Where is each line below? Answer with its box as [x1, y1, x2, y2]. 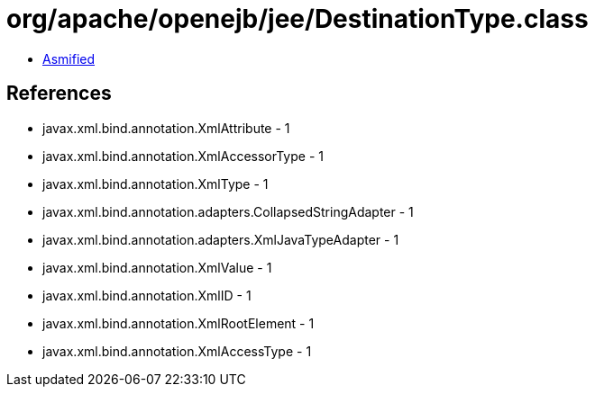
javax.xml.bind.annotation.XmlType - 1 [42, 175, 269, 192]
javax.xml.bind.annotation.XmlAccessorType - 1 [42, 148, 324, 164]
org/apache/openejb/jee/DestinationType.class [6, 4, 589, 34]
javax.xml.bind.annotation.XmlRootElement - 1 [42, 315, 315, 331]
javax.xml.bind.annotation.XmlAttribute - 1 [42, 120, 290, 136]
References [6, 82, 112, 105]
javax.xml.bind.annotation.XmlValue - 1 [42, 259, 272, 275]
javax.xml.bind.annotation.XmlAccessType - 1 [42, 343, 312, 359]
